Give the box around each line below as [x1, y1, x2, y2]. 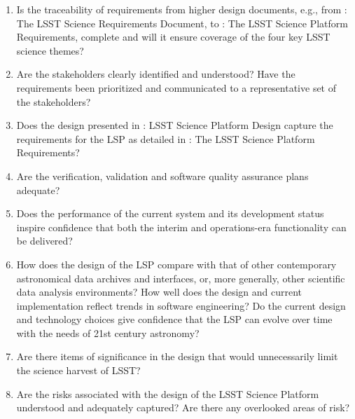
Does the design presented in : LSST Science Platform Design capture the [16, 118, 333, 132]
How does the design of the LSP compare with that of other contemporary [16, 256, 337, 271]
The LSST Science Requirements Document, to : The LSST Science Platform [16, 15, 348, 30]
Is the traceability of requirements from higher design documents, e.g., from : [16, 2, 347, 16]
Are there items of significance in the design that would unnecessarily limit [16, 349, 338, 364]
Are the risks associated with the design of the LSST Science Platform [16, 386, 319, 401]
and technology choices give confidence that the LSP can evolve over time [16, 312, 333, 327]
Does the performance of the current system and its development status [16, 206, 324, 221]
